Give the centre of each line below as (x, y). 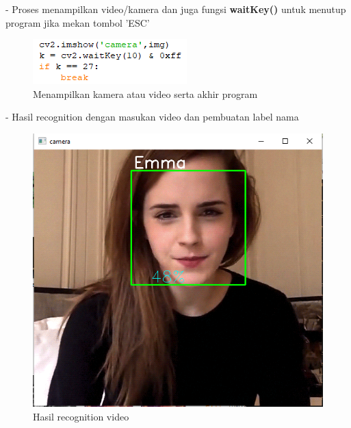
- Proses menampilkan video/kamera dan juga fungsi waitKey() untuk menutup (176, 9)
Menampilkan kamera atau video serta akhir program (145, 93)
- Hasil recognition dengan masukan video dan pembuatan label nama (152, 117)
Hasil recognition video (81, 416)
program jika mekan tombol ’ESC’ (78, 22)
